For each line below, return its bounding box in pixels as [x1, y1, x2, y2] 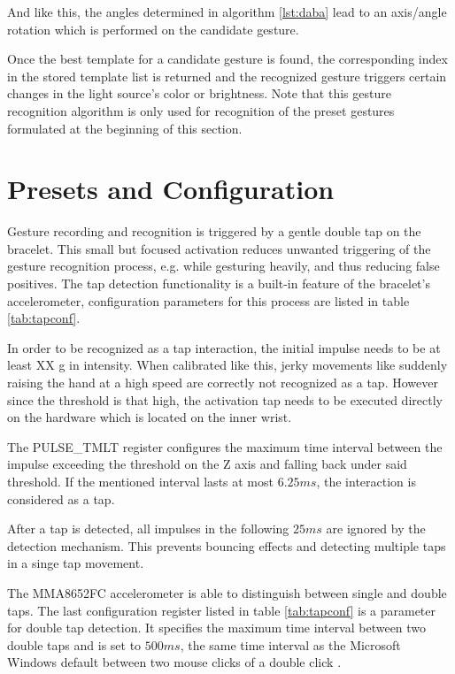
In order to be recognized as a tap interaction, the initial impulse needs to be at [7, 338, 441, 356]
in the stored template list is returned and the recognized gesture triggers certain [7, 66, 447, 85]
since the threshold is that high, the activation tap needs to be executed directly [7, 390, 443, 409]
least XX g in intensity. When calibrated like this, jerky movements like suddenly [7, 356, 448, 374]
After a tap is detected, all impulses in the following [7, 519, 289, 538]
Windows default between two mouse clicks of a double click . [7, 653, 342, 671]
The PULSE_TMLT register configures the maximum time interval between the [7, 437, 443, 456]
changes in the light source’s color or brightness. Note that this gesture [7, 84, 391, 103]
